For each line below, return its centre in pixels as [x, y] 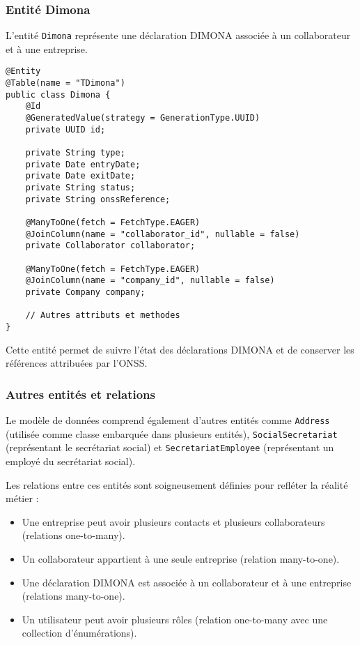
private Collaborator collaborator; [110, 246]
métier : [22, 498]
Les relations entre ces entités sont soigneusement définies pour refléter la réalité [177, 484]
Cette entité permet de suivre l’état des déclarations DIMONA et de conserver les [180, 349]
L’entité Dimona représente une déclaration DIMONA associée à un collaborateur [178, 35]
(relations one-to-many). [73, 535]
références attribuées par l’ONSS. [77, 363]
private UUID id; [65, 129]
